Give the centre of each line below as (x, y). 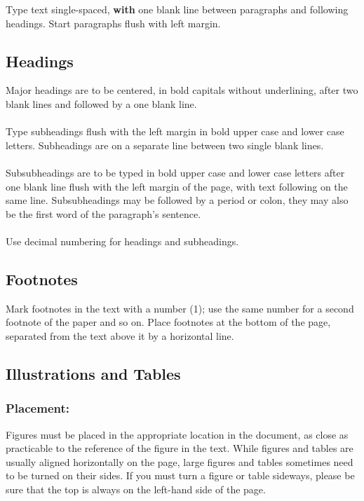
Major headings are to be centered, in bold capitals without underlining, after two (182, 90)
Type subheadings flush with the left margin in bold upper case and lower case (175, 131)
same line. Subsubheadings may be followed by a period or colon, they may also (177, 200)
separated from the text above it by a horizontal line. (120, 335)
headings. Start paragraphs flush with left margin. (113, 23)
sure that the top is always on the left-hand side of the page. (136, 489)
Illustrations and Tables (93, 373)
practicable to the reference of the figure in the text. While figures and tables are (180, 448)
